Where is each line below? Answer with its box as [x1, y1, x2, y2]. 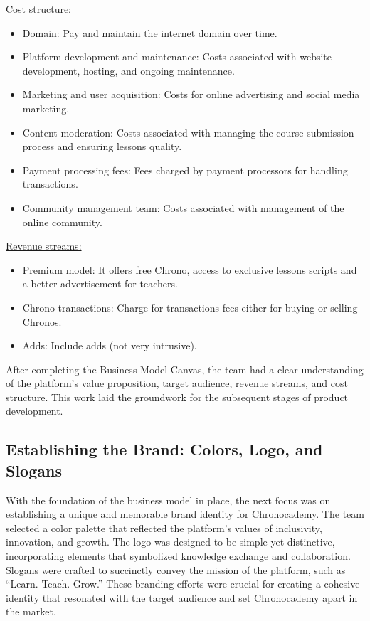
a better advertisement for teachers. [22, 276, 178, 291]
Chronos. [22, 314, 62, 329]
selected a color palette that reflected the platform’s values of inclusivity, [6, 520, 322, 535]
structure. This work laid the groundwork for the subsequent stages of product [6, 389, 349, 404]
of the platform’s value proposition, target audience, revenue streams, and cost [6, 376, 348, 391]
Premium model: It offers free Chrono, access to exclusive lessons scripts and [22, 262, 357, 277]
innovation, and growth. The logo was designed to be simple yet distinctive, [6, 534, 335, 549]
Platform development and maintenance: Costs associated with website [22, 49, 332, 64]
